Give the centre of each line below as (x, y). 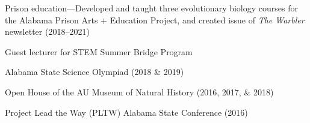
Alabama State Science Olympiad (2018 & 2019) (95, 72)
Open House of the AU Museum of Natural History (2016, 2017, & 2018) (139, 91)
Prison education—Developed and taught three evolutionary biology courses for (151, 8)
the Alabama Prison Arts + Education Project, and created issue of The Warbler (155, 19)
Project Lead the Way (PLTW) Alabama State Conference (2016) (126, 112)
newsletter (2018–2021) (47, 31)
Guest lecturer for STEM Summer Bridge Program (99, 51)
